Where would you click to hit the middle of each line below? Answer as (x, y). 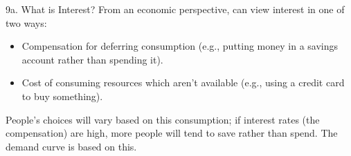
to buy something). (62, 96)
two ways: (26, 22)
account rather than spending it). (92, 59)
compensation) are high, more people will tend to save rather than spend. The (172, 133)
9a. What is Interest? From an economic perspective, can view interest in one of (175, 9)
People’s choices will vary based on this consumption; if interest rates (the (163, 119)
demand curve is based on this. (71, 146)
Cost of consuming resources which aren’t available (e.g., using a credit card (183, 82)
